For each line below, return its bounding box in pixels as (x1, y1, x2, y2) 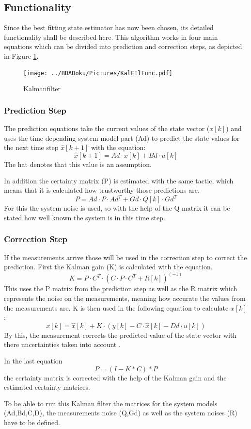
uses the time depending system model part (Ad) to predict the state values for (4, 132, 240, 143)
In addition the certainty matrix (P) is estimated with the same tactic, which (4, 175, 234, 185)
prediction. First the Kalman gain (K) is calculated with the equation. (4, 262, 213, 272)
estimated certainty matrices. (4, 382, 90, 392)
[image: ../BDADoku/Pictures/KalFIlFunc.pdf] (23, 69, 173, 77)
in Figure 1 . (4, 50, 39, 61)
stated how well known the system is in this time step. (4, 212, 165, 222)
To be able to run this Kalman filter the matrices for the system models (4, 398, 218, 408)
